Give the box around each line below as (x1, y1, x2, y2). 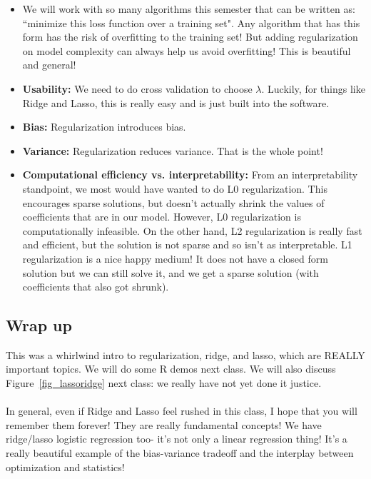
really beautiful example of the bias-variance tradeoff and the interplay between (6, 445, 354, 460)
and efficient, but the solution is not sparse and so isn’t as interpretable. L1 (22, 237, 352, 252)
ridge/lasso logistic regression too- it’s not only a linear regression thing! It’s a (6, 431, 347, 446)
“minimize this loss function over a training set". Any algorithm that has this (22, 15, 360, 30)
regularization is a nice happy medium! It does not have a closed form (22, 251, 328, 266)
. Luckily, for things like (261, 81, 365, 96)
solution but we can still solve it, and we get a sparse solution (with (22, 265, 319, 280)
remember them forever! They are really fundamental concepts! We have (6, 417, 322, 432)
